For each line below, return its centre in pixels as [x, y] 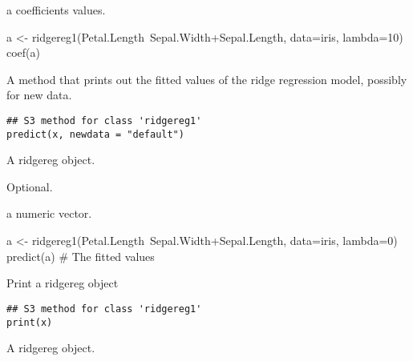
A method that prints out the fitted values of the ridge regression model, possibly [207, 79]
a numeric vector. [49, 213]
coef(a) [23, 52]
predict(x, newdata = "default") [95, 134]
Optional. [30, 186]
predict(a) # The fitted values [81, 256]
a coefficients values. [56, 10]
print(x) [30, 322]
